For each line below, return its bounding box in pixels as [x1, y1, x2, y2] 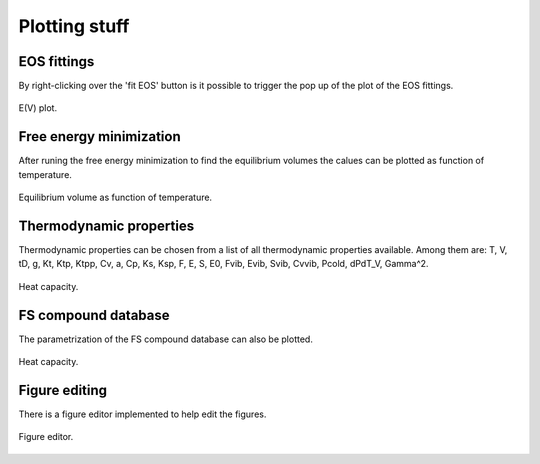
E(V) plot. [18, 102, 58, 114]
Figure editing [18, 381, 108, 399]
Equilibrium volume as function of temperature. [18, 191, 213, 204]
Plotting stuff [18, 15, 130, 37]
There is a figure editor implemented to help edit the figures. [18, 408, 267, 420]
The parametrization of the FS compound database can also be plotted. [18, 333, 314, 345]
